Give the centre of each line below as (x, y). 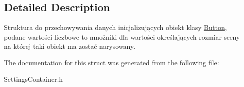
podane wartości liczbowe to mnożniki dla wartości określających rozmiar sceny (122, 36)
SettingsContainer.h (34, 79)
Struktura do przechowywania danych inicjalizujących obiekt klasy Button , (115, 27)
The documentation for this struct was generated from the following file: (112, 62)
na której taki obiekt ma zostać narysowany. (70, 46)
